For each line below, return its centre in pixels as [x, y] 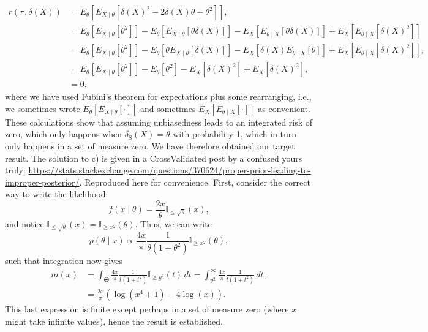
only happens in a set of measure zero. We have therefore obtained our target [150, 145]
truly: [15, 170]
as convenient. [284, 108]
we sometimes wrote [43, 108]
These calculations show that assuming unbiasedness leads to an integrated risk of [159, 122]
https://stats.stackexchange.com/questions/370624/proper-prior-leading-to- [170, 170]
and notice [24, 223]
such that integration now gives [64, 261]
